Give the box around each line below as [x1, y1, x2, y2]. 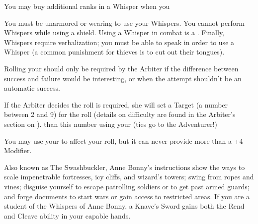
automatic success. [4, 83, 60, 93]
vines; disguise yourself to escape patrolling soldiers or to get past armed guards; [4, 181, 250, 191]
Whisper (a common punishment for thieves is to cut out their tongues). [4, 47, 225, 57]
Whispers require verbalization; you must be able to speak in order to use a [4, 37, 235, 47]
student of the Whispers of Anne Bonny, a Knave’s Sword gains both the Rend [4, 201, 245, 211]
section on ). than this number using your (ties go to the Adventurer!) [4, 118, 218, 129]
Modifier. [4, 145, 32, 156]
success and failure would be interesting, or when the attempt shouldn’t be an [4, 73, 242, 83]
